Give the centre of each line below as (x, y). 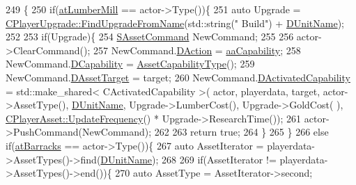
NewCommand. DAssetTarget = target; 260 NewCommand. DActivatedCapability (178, 77)
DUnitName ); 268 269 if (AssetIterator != (188, 159)
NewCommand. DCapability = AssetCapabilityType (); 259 (130, 64)
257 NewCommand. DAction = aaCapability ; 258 (197, 50)
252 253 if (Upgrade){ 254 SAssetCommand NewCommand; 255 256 (150, 37)
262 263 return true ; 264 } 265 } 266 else (241, 132)
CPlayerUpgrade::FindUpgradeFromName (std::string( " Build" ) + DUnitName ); (175, 23)
